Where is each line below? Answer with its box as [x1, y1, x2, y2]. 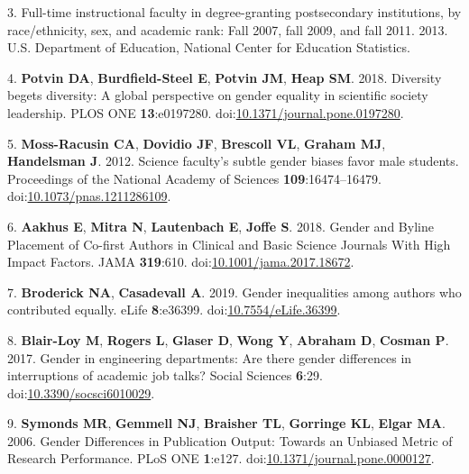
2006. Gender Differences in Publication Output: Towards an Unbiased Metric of [7, 431, 453, 450]
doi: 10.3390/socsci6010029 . [7, 383, 155, 402]
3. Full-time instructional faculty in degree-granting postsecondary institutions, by [7, 3, 462, 21]
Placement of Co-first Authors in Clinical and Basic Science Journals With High [7, 234, 451, 253]
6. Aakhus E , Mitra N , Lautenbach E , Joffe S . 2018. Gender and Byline [7, 216, 434, 235]
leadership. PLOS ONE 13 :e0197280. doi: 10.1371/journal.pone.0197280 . [7, 103, 404, 122]
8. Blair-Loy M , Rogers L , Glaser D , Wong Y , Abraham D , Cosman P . [7, 330, 449, 349]
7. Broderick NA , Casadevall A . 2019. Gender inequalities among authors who [7, 282, 462, 301]
